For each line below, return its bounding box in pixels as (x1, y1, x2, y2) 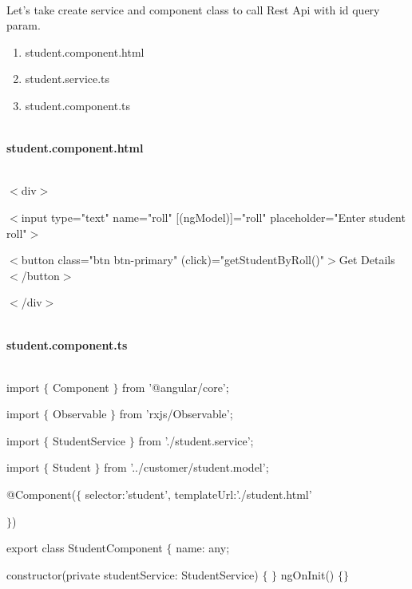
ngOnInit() (280, 566, 335, 583)
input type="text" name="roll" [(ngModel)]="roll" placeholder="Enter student (21, 208, 406, 225)
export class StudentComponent (6, 540, 163, 556)
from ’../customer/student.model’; (104, 459, 269, 476)
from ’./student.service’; (138, 432, 254, 449)
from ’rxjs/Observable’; (119, 405, 233, 422)
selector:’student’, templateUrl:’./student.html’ (85, 486, 312, 503)
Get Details (339, 251, 395, 268)
